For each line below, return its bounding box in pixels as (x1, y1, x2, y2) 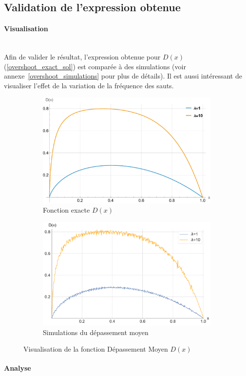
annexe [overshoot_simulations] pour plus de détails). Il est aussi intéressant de (4, 71, 242, 81)
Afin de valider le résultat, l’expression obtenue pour (4, 52, 161, 62)
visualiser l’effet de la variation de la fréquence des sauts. (4, 80, 174, 90)
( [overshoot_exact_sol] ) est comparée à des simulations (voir (4, 61, 186, 71)
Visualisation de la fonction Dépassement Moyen (23, 343, 168, 354)
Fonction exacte (43, 205, 90, 215)
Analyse (4, 362, 31, 373)
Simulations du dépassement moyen (43, 327, 149, 337)
